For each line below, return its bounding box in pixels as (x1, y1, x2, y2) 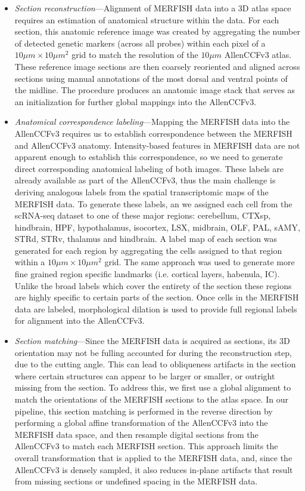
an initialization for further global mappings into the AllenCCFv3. (14, 95, 257, 108)
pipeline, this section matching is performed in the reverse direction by (14, 404, 273, 417)
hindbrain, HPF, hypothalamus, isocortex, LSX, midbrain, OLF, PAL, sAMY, (14, 220, 300, 233)
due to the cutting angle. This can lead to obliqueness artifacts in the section (14, 358, 296, 370)
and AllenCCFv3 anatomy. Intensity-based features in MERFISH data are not (14, 139, 300, 151)
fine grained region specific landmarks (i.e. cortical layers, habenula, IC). (14, 268, 280, 280)
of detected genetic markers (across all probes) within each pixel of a (14, 36, 266, 49)
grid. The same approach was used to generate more (104, 256, 295, 268)
